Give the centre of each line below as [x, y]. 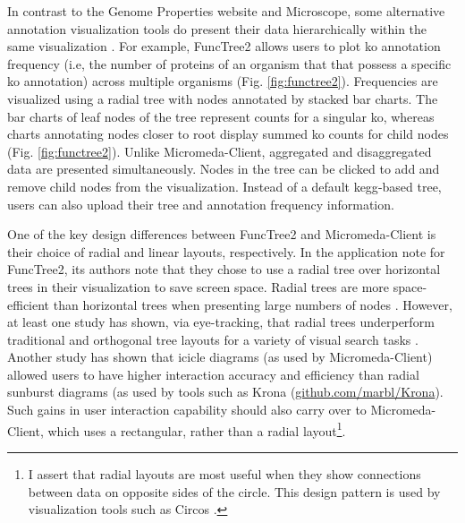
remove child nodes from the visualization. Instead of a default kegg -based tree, [224, 186]
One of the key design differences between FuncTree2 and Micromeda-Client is [222, 234]
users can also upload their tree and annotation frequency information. [201, 204]
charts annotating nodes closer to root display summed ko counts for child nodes [228, 134]
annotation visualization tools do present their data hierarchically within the [217, 28]
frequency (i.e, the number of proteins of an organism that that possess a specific [229, 63]
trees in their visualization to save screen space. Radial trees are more [199, 286]
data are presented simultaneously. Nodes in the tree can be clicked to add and [224, 169]
